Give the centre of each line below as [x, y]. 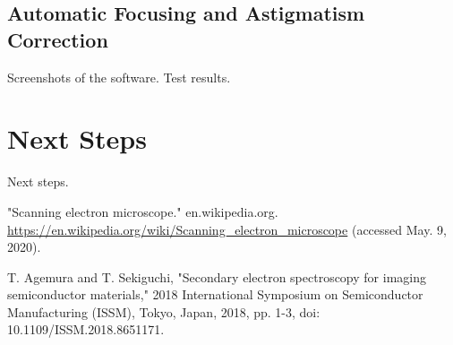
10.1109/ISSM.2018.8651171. [86, 329]
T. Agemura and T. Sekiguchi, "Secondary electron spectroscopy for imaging [217, 276]
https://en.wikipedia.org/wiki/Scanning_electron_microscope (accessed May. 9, [227, 229]
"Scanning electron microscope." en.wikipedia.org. [143, 211]
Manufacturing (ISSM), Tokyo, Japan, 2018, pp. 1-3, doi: [164, 311]
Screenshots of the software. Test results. [119, 77]
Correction [58, 39]
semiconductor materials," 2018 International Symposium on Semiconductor [215, 294]
